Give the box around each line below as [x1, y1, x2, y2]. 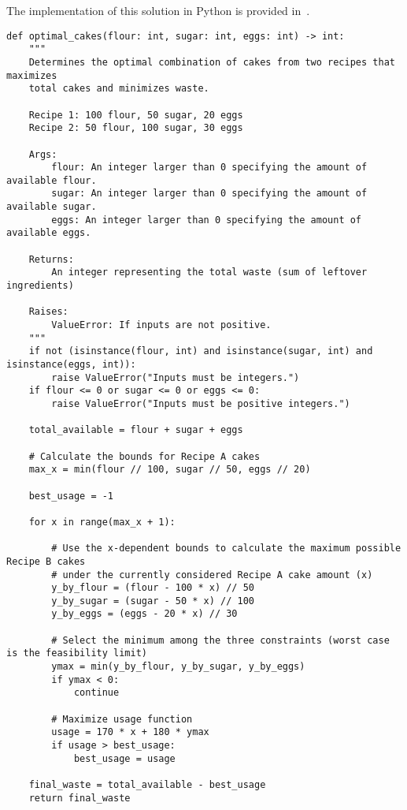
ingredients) [6, 280, 74, 292]
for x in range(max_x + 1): [28, 516, 176, 528]
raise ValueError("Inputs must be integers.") [51, 371, 300, 383]
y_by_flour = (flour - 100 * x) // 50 [51, 582, 254, 594]
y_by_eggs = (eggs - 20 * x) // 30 [51, 608, 238, 620]
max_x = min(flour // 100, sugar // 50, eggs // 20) [28, 464, 311, 476]
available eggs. [6, 227, 91, 239]
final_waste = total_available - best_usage [28, 779, 266, 790]
